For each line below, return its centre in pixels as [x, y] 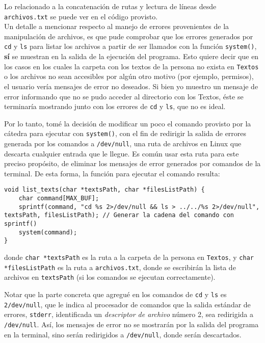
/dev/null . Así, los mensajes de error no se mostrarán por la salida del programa [131, 324]
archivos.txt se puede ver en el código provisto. [81, 16]
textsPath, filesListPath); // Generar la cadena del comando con [119, 215]
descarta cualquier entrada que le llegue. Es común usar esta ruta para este [122, 153]
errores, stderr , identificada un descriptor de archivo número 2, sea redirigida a [129, 314]
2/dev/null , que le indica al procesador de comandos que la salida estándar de [127, 304]
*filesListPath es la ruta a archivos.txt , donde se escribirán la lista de [120, 267]
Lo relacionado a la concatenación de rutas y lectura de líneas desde [110, 6]
